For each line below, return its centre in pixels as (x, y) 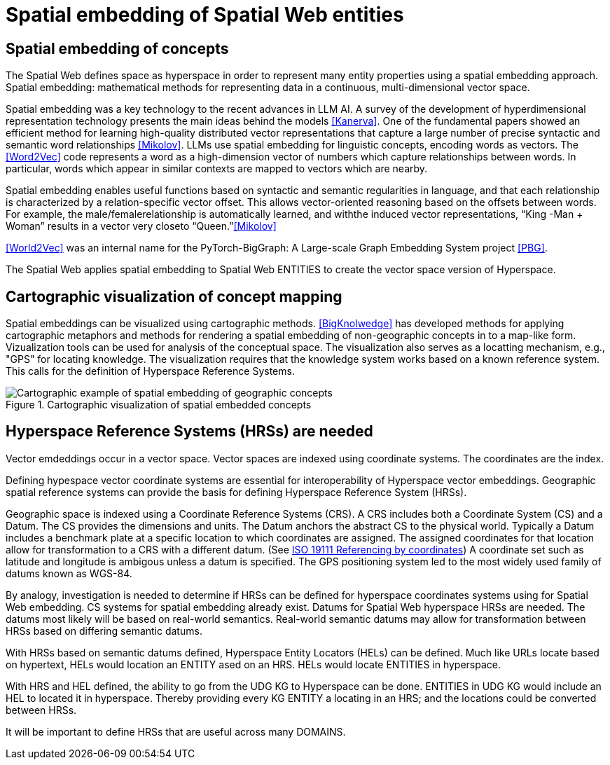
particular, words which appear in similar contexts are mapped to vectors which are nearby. (217, 169)
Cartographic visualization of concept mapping (174, 296)
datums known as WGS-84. (69, 573)
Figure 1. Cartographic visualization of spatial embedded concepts (159, 405)
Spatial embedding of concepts (117, 48)
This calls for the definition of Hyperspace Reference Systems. (150, 371)
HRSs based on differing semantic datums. (104, 630)
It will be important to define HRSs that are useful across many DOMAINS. (176, 731)
